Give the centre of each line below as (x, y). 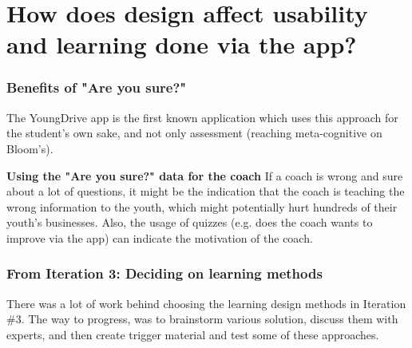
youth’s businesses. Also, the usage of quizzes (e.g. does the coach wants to (190, 222)
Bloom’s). (30, 148)
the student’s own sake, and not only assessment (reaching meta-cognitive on (194, 133)
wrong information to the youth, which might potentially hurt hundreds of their (202, 206)
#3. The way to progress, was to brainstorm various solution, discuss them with (202, 319)
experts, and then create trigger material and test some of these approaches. (193, 334)
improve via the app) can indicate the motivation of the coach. (160, 237)
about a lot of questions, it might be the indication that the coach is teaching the (206, 191)
